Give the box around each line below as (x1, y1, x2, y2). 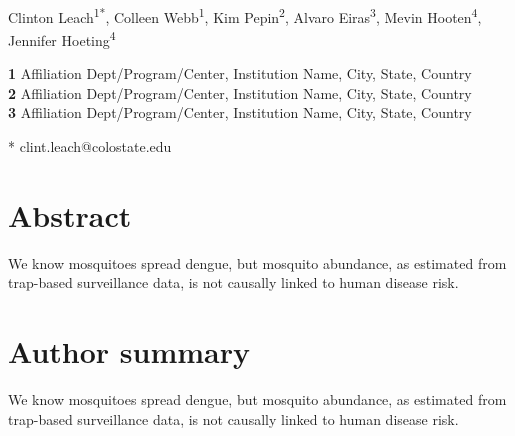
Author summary (8, 330, 251, 371)
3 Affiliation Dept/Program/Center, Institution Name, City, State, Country (8, 102, 472, 123)
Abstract (8, 194, 132, 235)
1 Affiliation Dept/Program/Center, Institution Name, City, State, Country (8, 63, 472, 84)
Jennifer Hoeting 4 (8, 26, 116, 50)
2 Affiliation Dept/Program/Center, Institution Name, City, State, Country (8, 82, 472, 103)
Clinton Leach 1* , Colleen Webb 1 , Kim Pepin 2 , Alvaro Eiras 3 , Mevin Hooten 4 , (8, 3, 482, 27)
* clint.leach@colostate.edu (8, 135, 172, 156)
